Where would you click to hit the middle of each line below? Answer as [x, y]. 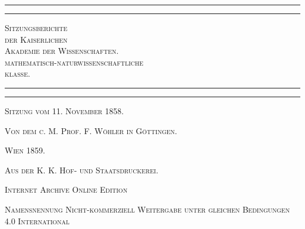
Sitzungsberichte [36, 28]
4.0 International [37, 221]
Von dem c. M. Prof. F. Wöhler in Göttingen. [91, 130]
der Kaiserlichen [36, 39]
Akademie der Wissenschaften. [62, 51]
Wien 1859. [25, 150]
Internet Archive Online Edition [66, 189]
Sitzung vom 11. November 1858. [64, 110]
